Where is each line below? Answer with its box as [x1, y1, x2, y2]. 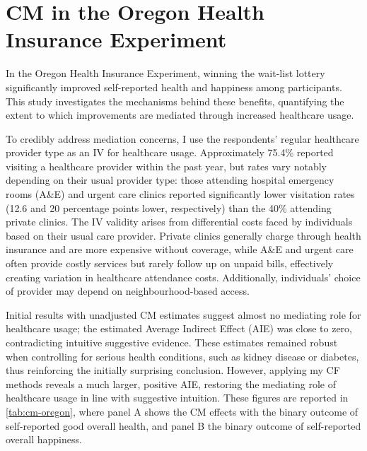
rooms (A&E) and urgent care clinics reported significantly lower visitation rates [6, 187, 355, 201]
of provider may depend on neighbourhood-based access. [6, 283, 250, 298]
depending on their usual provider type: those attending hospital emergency [6, 172, 334, 187]
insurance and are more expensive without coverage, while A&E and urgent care [6, 242, 354, 257]
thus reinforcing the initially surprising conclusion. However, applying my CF [6, 363, 340, 377]
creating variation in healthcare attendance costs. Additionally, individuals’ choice [6, 269, 361, 284]
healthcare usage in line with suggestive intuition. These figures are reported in [6, 390, 349, 405]
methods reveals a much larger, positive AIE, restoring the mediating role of [6, 376, 336, 391]
